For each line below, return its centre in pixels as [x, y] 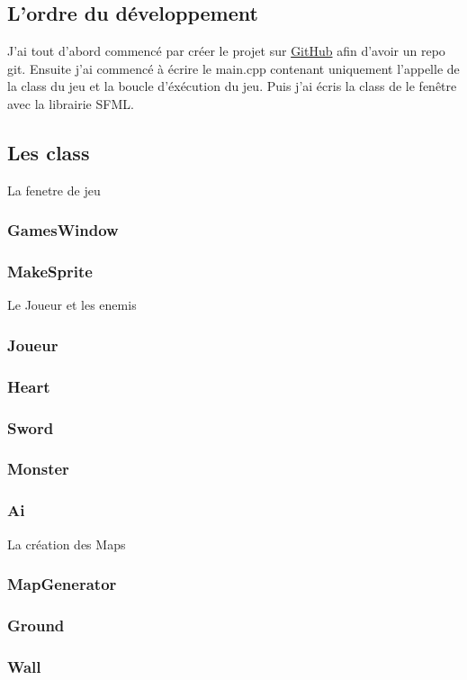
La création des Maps [67, 544]
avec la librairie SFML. [71, 103]
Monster [38, 469]
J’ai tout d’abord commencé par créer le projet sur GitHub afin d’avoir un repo [226, 51]
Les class [49, 152]
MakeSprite [50, 272]
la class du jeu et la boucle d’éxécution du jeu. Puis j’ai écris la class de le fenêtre [232, 86]
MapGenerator [62, 584]
